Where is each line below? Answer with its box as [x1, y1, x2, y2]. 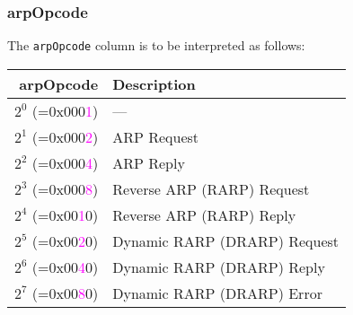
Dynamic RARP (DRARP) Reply [112, 256, 325, 277]
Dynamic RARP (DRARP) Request [112, 230, 340, 251]
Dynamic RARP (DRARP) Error [112, 282, 322, 303]
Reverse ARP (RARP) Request [112, 178, 310, 199]
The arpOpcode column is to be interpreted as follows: [7, 36, 305, 55]
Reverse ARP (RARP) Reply [112, 204, 296, 225]
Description [112, 73, 196, 94]
